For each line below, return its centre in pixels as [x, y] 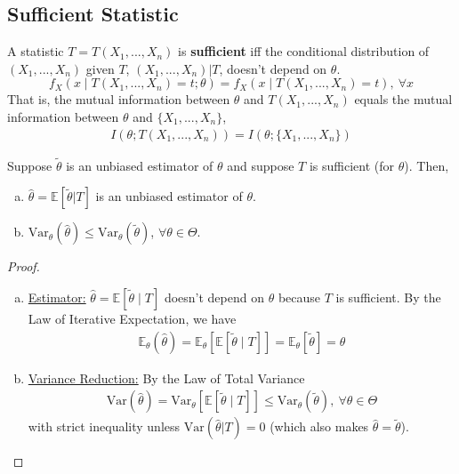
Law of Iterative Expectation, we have [132, 319]
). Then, [427, 165]
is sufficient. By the [388, 297]
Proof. [24, 266]
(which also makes [319, 426]
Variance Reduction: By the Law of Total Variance [166, 378]
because [299, 297]
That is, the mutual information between [119, 99]
